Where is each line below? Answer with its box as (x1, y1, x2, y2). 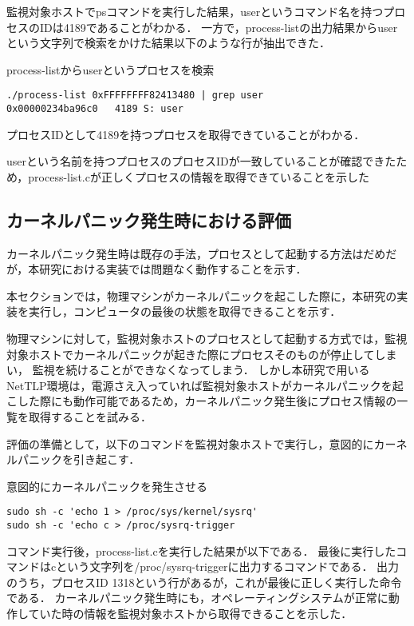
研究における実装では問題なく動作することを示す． (39, 261, 307, 277)
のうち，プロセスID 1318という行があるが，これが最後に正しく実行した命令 (6, 573, 402, 590)
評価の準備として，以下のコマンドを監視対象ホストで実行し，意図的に (6, 435, 374, 452)
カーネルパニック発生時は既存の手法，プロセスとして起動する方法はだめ (6, 245, 386, 261)
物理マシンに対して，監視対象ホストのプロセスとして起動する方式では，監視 (6, 330, 408, 347)
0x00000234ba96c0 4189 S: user (6, 103, 183, 115)
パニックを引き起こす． (17, 451, 140, 468)
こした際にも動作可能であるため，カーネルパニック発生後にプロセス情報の (6, 393, 397, 409)
